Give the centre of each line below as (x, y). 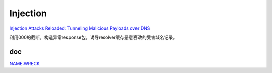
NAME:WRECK (25, 63)
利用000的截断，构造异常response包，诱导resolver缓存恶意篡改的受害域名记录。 (93, 37)
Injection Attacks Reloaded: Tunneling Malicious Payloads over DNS (80, 28)
